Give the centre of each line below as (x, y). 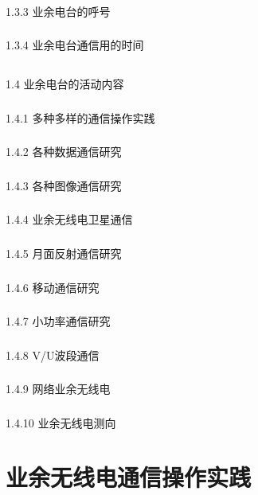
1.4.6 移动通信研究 (53, 287)
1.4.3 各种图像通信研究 (64, 185)
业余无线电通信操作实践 (129, 477)
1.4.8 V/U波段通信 (53, 355)
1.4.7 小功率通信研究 (58, 321)
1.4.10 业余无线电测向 (61, 422)
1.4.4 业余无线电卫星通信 (69, 219)
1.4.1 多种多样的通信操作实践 (80, 117)
